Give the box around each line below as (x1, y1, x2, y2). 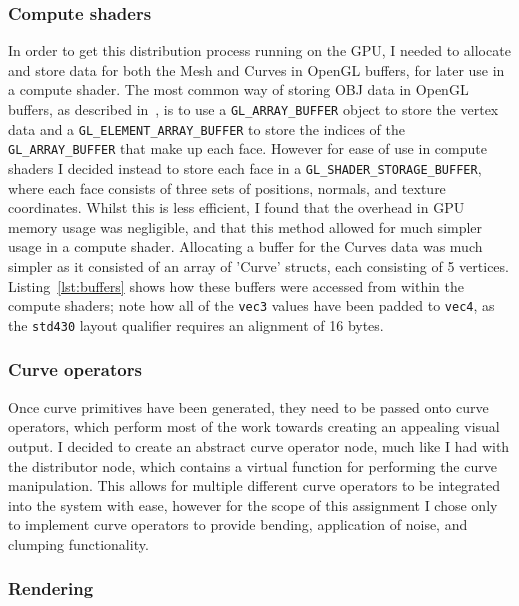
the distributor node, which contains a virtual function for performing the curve (8, 455, 497, 476)
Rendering (8, 576, 94, 601)
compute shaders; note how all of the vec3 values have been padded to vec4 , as (8, 295, 495, 316)
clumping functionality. (8, 533, 149, 554)
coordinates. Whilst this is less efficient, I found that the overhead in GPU (8, 197, 465, 218)
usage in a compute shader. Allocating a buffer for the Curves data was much (8, 236, 483, 257)
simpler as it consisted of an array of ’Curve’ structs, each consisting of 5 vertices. (8, 256, 509, 276)
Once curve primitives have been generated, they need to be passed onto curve (8, 396, 489, 417)
